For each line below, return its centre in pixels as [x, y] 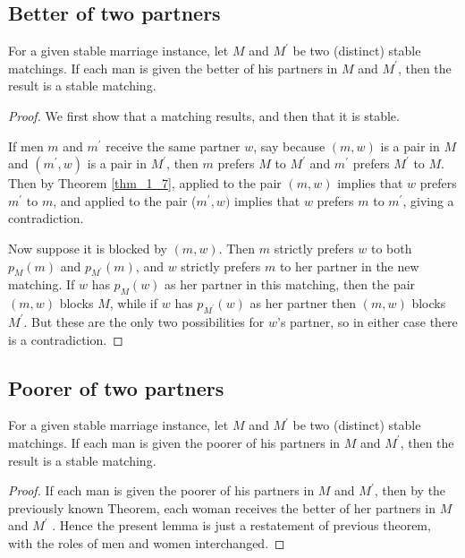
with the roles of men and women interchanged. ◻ [147, 542]
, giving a [428, 200]
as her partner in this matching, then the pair [290, 284]
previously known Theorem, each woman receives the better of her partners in [222, 507]
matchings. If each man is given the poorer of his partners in [174, 442]
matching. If [42, 284]
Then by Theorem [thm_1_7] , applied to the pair [145, 183]
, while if [134, 303]
